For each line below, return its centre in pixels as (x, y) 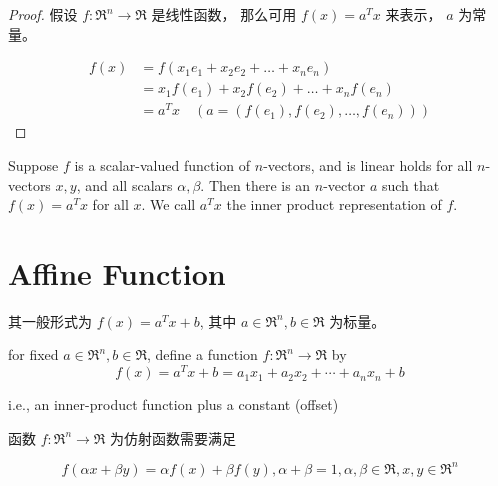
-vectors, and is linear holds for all (368, 164)
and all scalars (129, 184)
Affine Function (117, 272)
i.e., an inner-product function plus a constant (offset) (173, 404)
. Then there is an (255, 184)
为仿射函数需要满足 (173, 437)
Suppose (33, 164)
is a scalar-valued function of (162, 164)
